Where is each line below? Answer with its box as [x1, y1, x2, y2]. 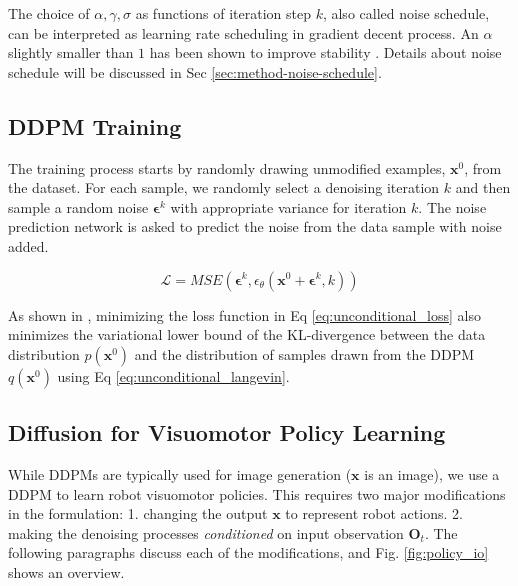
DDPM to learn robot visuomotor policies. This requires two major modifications [8, 483, 506, 504]
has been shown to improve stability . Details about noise [149, 42, 502, 63]
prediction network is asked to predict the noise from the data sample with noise [8, 216, 502, 237]
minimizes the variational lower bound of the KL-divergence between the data [8, 324, 486, 345]
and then [455, 177, 511, 198]
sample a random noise [8, 196, 149, 217]
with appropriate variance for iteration [170, 196, 407, 217]
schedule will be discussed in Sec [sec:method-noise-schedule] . [8, 61, 382, 82]
